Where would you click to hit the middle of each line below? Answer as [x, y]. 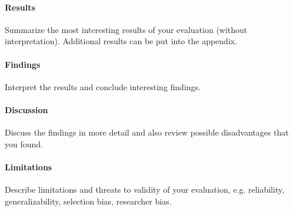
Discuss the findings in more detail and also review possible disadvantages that [147, 132]
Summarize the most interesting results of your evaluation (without [126, 29]
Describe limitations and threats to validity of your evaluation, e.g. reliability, [145, 189]
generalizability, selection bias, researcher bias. [88, 201]
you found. [24, 144]
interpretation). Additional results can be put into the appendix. [121, 41]
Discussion [26, 109]
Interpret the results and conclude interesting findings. [103, 86]
